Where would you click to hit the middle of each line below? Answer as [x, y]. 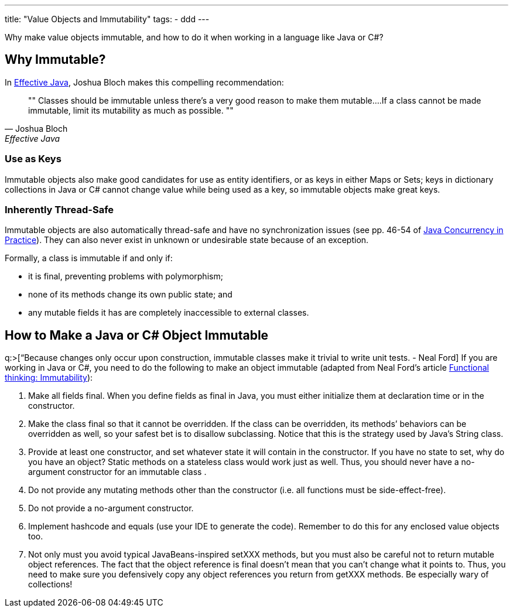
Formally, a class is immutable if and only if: [89, 258]
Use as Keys [33, 159]
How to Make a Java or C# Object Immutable [137, 335]
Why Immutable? [55, 60]
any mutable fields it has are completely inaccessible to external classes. [169, 313]
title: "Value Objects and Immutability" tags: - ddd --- [107, 19]
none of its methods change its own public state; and [130, 295]
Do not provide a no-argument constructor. [111, 508]
